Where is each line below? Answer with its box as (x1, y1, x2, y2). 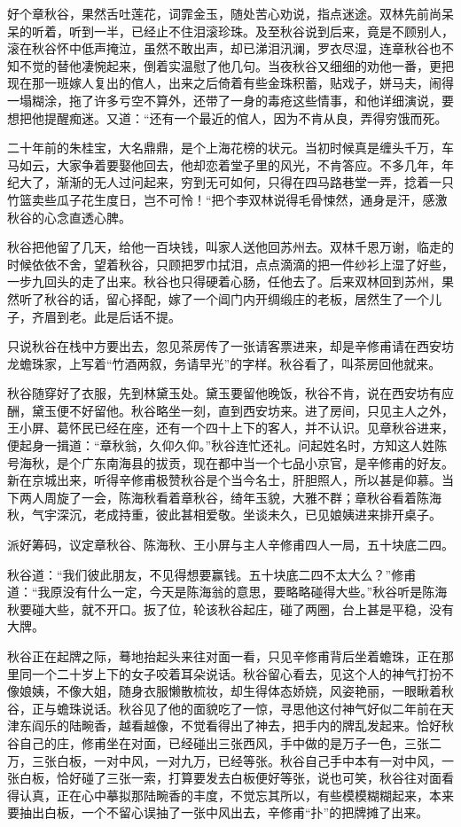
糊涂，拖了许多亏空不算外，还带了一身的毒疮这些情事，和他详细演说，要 (31, 90, 454, 109)
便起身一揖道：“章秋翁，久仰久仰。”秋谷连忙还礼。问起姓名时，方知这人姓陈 (7, 436, 448, 455)
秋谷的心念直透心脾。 (7, 207, 131, 226)
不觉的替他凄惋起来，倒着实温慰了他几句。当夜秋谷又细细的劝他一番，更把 (19, 56, 454, 74)
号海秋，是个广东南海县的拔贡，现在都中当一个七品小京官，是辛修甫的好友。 (7, 453, 454, 472)
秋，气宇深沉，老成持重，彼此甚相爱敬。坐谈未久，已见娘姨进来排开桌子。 (7, 505, 441, 524)
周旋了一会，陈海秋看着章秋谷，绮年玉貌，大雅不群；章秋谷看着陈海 (43, 488, 441, 506)
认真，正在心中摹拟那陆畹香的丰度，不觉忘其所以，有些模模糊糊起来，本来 (19, 785, 454, 804)
